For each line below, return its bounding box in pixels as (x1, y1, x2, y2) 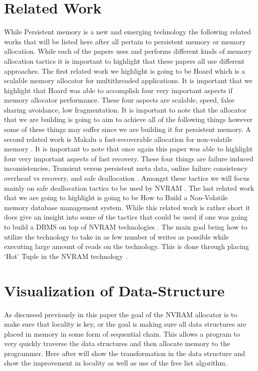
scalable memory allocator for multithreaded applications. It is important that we (4, 75, 253, 86)
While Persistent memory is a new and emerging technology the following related (4, 26, 251, 37)
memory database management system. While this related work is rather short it (4, 202, 251, 212)
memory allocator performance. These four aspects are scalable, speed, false (4, 95, 235, 105)
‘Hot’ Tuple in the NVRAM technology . (4, 250, 128, 261)
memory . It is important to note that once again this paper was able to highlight (4, 143, 253, 154)
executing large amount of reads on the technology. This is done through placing (4, 241, 249, 251)
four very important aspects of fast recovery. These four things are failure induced (4, 153, 254, 163)
